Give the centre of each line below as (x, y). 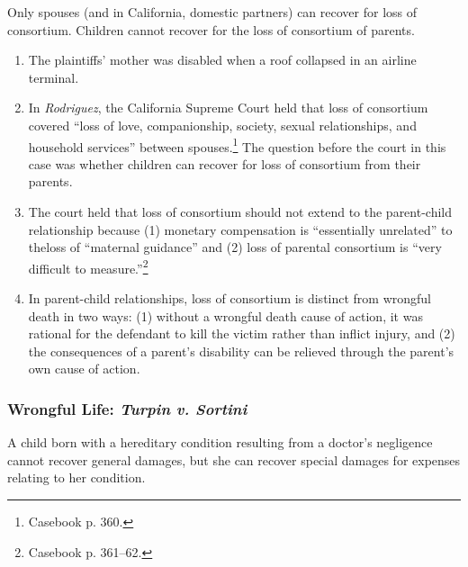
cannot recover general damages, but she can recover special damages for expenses (234, 459)
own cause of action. (84, 369)
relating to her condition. (76, 477)
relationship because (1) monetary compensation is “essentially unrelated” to (240, 229)
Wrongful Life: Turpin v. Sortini (127, 408)
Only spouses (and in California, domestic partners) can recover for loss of (212, 12)
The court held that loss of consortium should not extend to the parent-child (240, 211)
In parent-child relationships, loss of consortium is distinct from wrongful (230, 298)
